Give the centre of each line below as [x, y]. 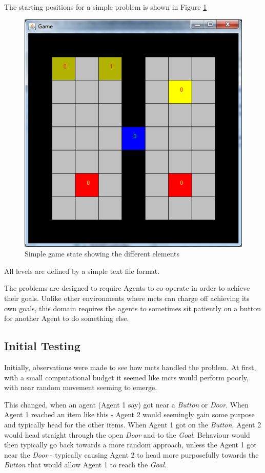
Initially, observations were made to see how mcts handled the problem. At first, [130, 367]
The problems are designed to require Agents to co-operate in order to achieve [127, 288]
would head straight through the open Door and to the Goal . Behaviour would [127, 434]
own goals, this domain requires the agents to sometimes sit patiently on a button [133, 308]
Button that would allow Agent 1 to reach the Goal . [85, 465]
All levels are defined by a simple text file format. [82, 271]
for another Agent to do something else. [67, 318]
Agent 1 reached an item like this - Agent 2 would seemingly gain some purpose [129, 414]
